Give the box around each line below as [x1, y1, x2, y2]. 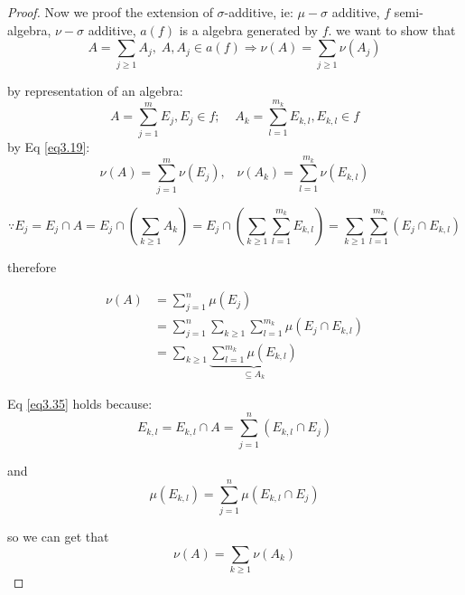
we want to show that [336, 20, 456, 39]
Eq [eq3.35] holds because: [7, 393, 153, 412]
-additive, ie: [224, 3, 293, 21]
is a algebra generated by [179, 20, 319, 39]
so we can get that [7, 527, 109, 546]
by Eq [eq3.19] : [7, 137, 90, 156]
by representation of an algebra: [7, 80, 183, 99]
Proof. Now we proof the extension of [7, 3, 213, 21]
